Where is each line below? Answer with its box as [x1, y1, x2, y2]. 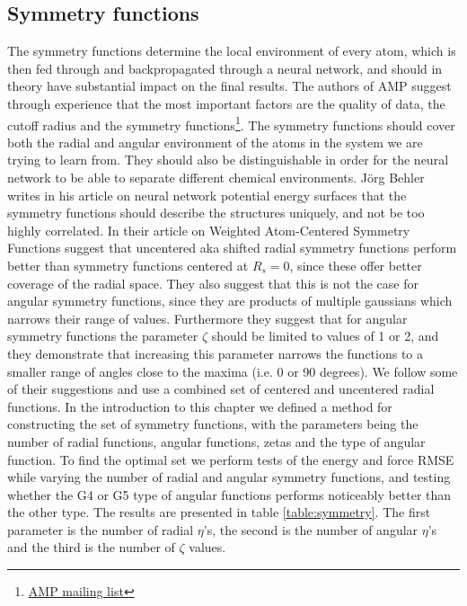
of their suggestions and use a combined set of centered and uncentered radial [7, 379, 435, 398]
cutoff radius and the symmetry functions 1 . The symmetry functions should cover [7, 112, 455, 134]
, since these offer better [289, 255, 422, 274]
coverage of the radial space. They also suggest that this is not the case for [7, 273, 419, 292]
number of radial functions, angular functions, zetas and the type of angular [7, 432, 426, 450]
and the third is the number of [7, 538, 175, 557]
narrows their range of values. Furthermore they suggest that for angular [7, 308, 408, 327]
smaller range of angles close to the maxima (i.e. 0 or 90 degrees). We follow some [7, 361, 458, 380]
